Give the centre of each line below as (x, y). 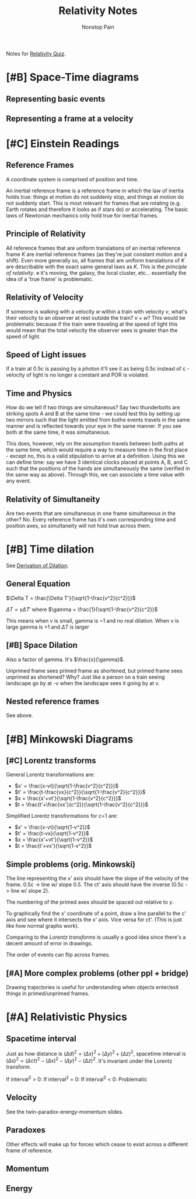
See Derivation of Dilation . (37, 565)
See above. (20, 716)
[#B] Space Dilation (42, 645)
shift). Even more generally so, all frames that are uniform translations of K (95, 260)
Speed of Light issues (46, 355)
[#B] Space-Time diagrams (72, 77)
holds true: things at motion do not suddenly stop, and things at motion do (95, 196)
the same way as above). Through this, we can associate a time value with (95, 475)
